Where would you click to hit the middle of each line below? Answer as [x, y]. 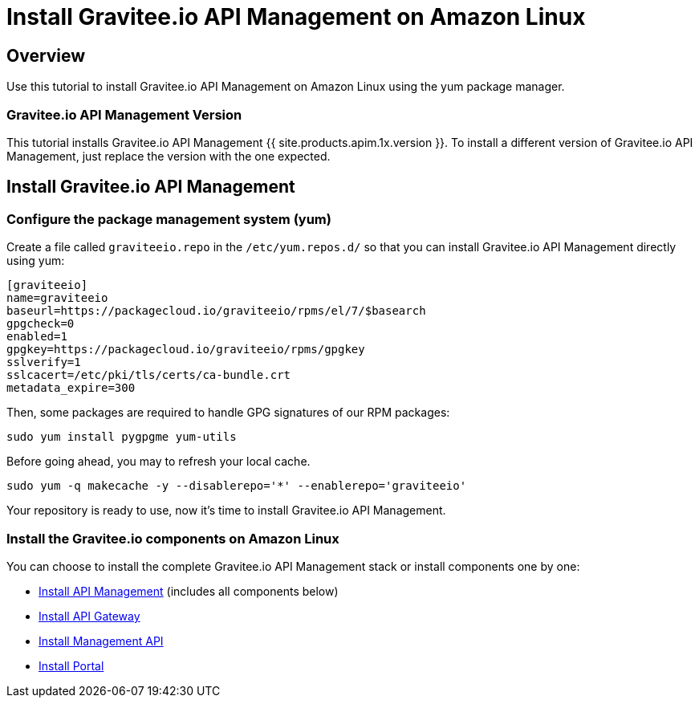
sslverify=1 [44, 362]
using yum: [36, 261]
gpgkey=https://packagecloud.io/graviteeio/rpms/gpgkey [186, 350]
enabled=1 [37, 337]
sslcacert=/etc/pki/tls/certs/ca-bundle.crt [149, 375]
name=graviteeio [57, 298]
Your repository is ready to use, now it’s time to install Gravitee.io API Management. [226, 511]
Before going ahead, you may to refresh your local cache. [158, 462]
